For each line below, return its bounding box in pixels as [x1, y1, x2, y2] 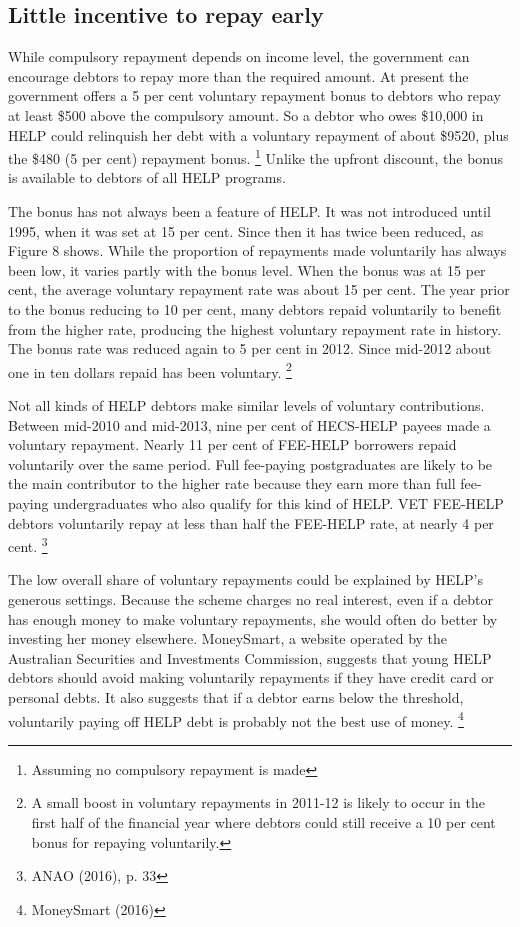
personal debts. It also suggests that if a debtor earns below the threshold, [8, 686, 464, 707]
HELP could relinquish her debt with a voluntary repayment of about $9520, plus [8, 124, 509, 145]
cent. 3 [8, 533, 48, 556]
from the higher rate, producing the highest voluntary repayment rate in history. [8, 318, 502, 339]
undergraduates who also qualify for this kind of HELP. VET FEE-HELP [53, 492, 504, 513]
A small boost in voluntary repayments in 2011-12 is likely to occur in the [31, 792, 485, 813]
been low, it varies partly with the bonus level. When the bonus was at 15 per [8, 259, 486, 280]
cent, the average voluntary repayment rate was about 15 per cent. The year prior [8, 279, 510, 300]
